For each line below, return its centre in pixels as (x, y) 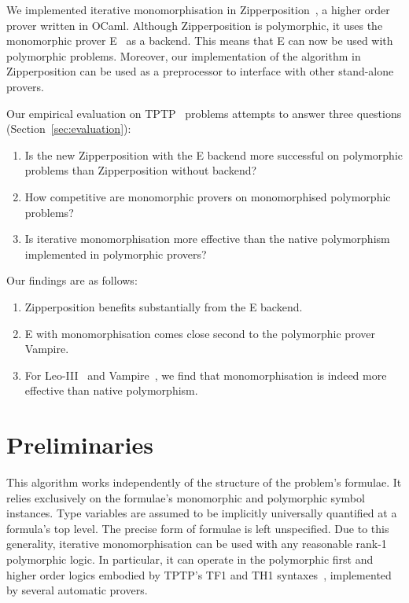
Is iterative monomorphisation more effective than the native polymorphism (207, 239)
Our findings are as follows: (72, 280)
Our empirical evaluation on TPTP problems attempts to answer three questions (204, 113)
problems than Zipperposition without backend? (141, 170)
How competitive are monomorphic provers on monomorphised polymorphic (208, 196)
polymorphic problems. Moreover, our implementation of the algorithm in (184, 55)
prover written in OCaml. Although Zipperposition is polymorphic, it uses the (195, 25)
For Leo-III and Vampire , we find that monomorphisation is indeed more (206, 375)
